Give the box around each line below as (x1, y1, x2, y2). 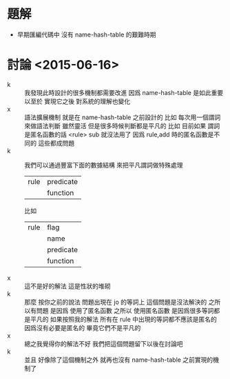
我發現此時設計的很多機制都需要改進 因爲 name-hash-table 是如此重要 (24, 88, 224, 96)
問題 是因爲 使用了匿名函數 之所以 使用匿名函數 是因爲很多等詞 (36, 306, 214, 314)
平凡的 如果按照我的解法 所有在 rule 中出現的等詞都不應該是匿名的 (30, 315, 217, 323)
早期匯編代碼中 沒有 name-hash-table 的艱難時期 (17, 30, 156, 39)
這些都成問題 (37, 139, 74, 147)
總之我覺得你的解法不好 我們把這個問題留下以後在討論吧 (24, 339, 183, 348)
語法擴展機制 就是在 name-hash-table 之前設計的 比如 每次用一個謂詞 (24, 113, 221, 121)
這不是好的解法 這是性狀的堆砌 (24, 282, 111, 290)
